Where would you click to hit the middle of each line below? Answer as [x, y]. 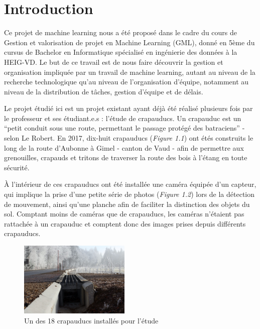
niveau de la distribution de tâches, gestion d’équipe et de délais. [104, 91]
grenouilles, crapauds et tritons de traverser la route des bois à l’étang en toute [126, 157]
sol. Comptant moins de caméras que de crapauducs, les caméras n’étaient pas [124, 214]
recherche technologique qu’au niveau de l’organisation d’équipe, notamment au [126, 82]
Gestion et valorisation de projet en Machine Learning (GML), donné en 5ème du [129, 42]
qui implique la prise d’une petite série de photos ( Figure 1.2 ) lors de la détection [129, 194]
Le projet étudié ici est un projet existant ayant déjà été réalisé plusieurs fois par [128, 108]
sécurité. [17, 167]
